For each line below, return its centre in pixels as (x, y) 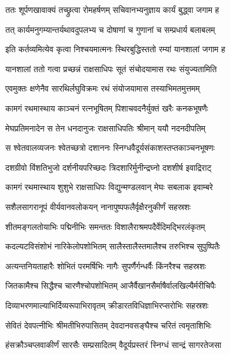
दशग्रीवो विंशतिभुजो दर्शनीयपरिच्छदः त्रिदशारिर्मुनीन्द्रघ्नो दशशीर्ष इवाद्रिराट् (109, 167)
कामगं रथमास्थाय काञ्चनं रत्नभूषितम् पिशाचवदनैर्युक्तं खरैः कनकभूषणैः (107, 108)
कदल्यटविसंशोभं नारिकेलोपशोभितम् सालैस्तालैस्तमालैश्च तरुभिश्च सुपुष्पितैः (113, 246)
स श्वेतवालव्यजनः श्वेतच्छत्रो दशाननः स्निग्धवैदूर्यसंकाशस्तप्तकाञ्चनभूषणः (110, 148)
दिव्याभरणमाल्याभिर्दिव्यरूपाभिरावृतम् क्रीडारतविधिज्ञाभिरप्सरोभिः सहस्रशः (107, 305)
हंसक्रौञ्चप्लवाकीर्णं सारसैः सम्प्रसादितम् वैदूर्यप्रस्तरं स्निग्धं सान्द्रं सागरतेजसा (114, 345)
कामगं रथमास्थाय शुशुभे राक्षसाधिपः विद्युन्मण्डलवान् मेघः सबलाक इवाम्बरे (109, 187)
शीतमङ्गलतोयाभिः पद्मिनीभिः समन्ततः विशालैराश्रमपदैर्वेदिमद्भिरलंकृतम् (105, 226)
